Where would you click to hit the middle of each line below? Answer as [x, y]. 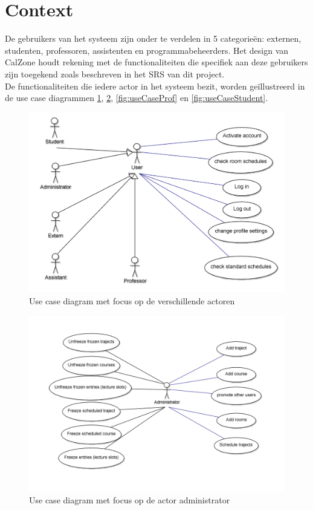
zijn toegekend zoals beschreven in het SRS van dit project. [115, 74]
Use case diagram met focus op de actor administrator [130, 499]
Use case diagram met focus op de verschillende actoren [132, 300]
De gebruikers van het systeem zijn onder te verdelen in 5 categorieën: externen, [153, 38]
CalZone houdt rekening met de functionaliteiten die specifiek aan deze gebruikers [156, 62]
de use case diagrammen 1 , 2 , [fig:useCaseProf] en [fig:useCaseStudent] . [137, 98]
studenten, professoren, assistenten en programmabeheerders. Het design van [147, 50]
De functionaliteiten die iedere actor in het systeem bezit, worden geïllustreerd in [155, 86]
